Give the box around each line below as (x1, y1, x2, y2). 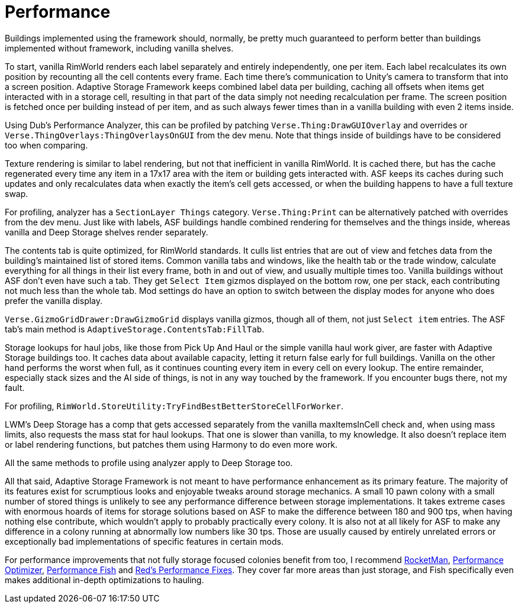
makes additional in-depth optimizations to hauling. (5, 574, 204, 585)
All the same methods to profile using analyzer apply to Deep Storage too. (5, 457, 293, 468)
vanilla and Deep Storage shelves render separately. (5, 227, 208, 237)
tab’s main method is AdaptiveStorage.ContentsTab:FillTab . (5, 324, 265, 334)
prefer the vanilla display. (5, 295, 103, 306)
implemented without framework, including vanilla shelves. (5, 43, 234, 53)
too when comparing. (5, 140, 88, 150)
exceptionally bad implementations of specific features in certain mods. (5, 536, 284, 546)
